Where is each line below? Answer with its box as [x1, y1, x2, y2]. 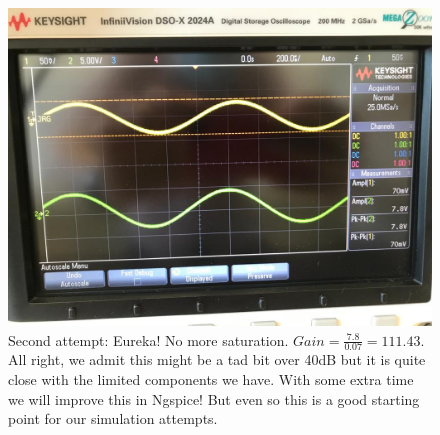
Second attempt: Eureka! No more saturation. [8, 329, 289, 350]
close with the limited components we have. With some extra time [8, 369, 414, 390]
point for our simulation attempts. [8, 408, 218, 429]
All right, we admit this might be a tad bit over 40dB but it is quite [8, 349, 426, 370]
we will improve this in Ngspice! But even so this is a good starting [8, 388, 420, 409]
